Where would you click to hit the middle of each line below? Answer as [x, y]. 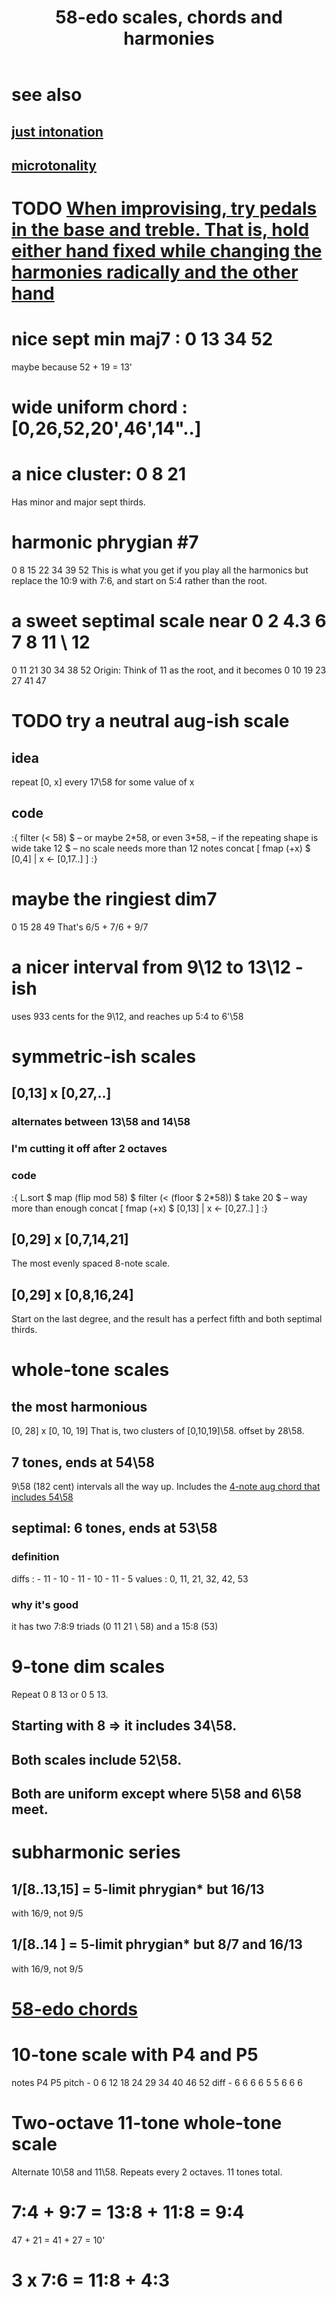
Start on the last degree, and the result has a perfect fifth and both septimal [167, 1319]
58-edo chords [75, 2009]
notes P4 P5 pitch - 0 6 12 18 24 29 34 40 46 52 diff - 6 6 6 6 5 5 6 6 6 [157, 2082]
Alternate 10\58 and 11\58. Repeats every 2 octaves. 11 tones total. [147, 2172]
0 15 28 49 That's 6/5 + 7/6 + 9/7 [80, 927]
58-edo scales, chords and [169, 17]
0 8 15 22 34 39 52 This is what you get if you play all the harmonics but [160, 570]
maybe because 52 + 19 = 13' [72, 367]
